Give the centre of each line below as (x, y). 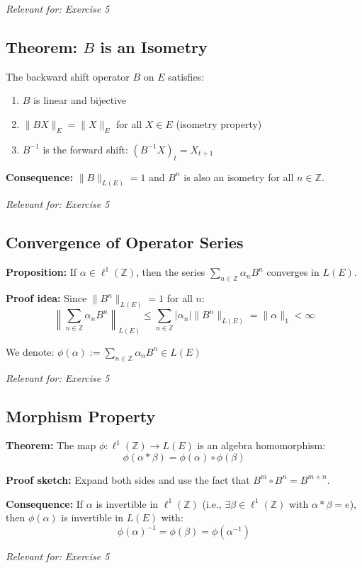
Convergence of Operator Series (125, 242)
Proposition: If (41, 272)
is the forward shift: (85, 149)
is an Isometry (154, 46)
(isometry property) (219, 123)
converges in (293, 272)
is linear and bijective (80, 100)
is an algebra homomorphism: (261, 445)
